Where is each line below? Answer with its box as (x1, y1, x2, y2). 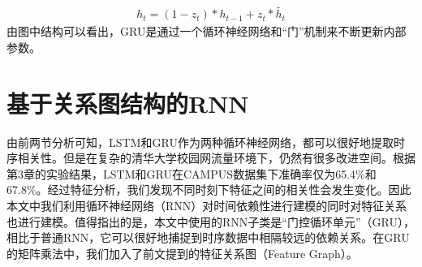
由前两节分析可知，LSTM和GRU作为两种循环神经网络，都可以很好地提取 (6, 133, 394, 150)
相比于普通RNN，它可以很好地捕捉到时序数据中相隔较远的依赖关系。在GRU (6, 229, 410, 246)
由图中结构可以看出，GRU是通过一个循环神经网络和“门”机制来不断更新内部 (6, 23, 407, 40)
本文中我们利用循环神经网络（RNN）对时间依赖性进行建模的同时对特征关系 (6, 196, 407, 213)
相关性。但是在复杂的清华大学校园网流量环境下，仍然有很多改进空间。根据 (17, 149, 416, 166)
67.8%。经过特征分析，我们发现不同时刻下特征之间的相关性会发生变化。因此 (6, 181, 411, 198)
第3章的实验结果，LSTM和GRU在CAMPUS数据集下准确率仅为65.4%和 (6, 165, 377, 182)
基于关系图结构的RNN (6, 86, 249, 119)
